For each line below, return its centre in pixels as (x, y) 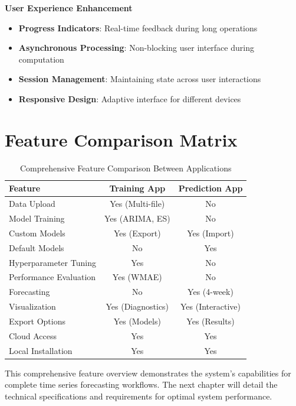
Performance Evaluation (52, 277)
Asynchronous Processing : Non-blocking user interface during (136, 48)
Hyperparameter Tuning (52, 262)
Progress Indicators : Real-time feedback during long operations (138, 27)
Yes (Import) (211, 233)
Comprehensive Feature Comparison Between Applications (126, 168)
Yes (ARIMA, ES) (137, 218)
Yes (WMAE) (137, 277)
